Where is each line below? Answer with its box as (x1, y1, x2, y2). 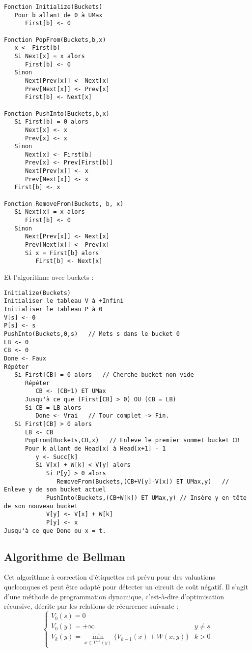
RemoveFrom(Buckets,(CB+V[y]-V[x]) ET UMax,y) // (56, 478, 229, 485)
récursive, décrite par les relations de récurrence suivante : (4, 601, 179, 611)
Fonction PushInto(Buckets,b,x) (4, 110, 110, 117)
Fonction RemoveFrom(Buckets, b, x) (4, 200, 124, 207)
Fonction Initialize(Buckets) (4, 3, 103, 10)
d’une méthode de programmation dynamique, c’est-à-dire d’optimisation (4, 591, 224, 601)
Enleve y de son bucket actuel (4, 486, 106, 493)
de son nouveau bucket (4, 502, 78, 510)
